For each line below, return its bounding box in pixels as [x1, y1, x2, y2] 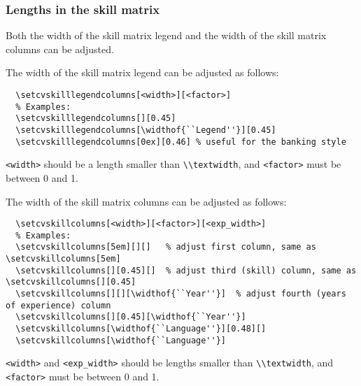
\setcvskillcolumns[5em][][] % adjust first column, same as [15, 242, 316, 252]
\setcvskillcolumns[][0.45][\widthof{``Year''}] [15, 312, 246, 322]
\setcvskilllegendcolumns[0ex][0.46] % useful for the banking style [15, 136, 346, 147]
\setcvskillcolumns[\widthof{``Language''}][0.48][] [15, 324, 267, 334]
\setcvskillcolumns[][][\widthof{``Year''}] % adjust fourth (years [15, 289, 346, 299]
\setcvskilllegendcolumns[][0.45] [15, 113, 176, 124]
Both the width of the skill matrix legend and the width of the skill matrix [6, 28, 327, 43]
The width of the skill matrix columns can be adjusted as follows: [6, 194, 287, 208]
